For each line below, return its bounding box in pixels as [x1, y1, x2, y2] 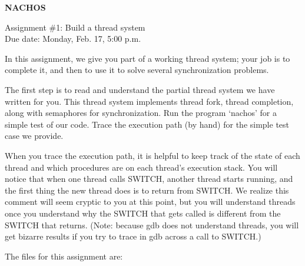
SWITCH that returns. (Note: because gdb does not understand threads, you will [5, 218, 299, 231]
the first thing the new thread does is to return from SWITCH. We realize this [5, 184, 289, 196]
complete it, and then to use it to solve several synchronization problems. [5, 64, 269, 76]
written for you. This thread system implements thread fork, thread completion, [5, 95, 294, 107]
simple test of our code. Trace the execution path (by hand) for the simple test [5, 118, 290, 130]
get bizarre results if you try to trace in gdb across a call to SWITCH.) [5, 230, 261, 242]
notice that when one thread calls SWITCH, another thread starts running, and [5, 172, 293, 185]
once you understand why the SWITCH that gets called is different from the [5, 207, 281, 219]
